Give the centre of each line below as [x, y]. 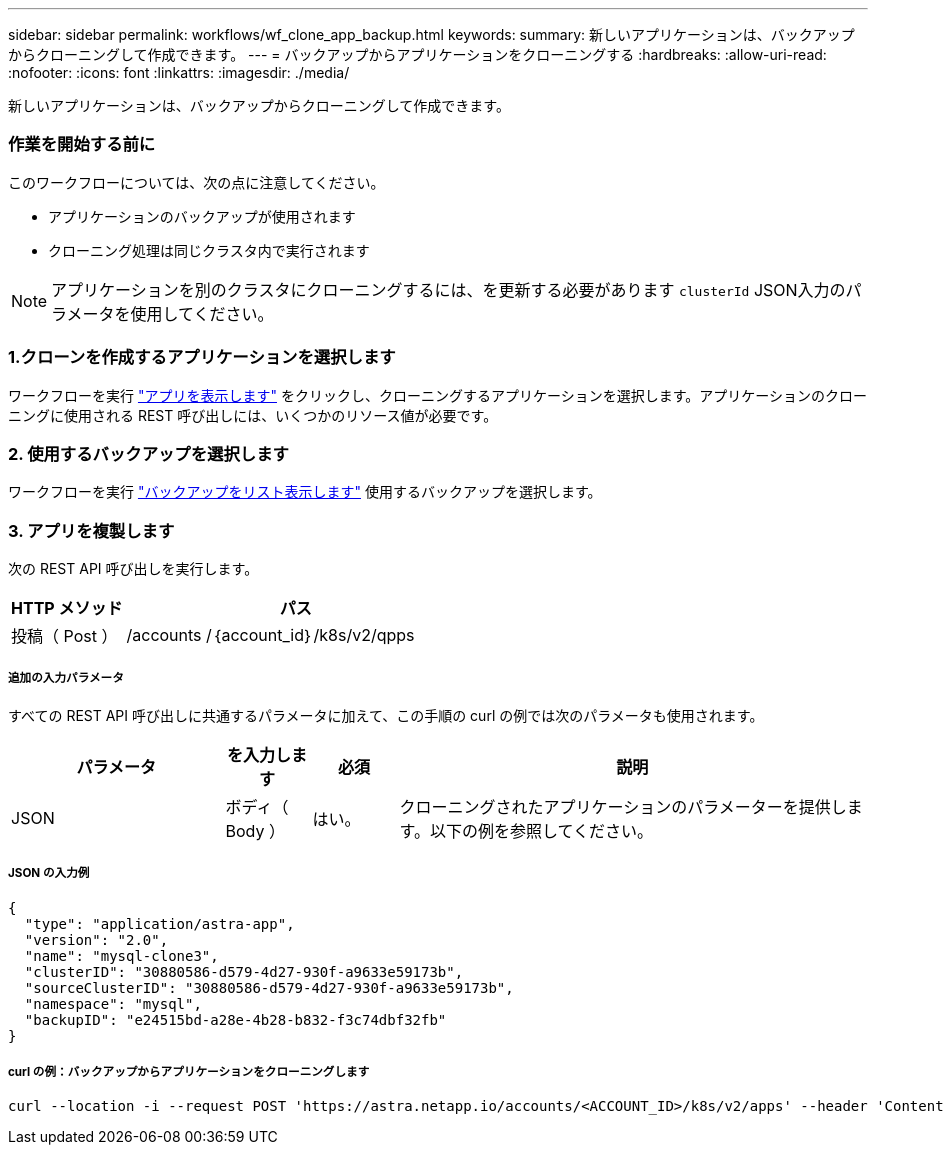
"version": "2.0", [96, 939]
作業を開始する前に [82, 144]
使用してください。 [202, 313]
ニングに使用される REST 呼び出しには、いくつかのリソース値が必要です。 [253, 415]
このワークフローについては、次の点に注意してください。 [196, 182]
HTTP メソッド [67, 608]
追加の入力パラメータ [66, 678]
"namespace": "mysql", [113, 1003]
